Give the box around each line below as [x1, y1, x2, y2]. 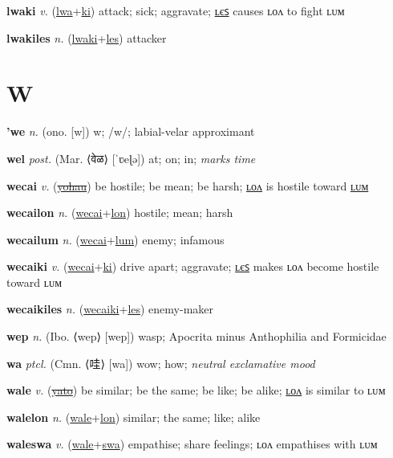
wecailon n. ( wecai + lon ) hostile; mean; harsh [6, 204, 233, 221]
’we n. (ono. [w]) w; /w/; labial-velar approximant [6, 123, 255, 140]
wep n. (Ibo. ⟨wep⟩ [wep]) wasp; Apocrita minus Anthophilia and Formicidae [6, 328, 387, 345]
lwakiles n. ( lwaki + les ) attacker [6, 29, 167, 46]
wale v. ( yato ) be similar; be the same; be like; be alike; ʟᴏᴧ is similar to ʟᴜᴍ [6, 382, 386, 399]
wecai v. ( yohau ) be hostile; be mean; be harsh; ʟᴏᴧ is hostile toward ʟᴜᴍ [6, 177, 369, 194]
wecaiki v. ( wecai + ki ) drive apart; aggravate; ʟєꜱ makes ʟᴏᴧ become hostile [6, 258, 379, 275]
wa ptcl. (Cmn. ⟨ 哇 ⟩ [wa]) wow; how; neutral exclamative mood [6, 354, 315, 371]
